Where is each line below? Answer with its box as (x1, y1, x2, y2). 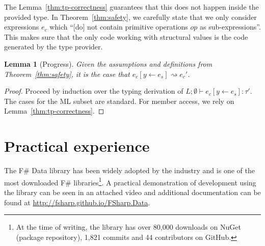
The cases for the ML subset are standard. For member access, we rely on (4, 95, 234, 106)
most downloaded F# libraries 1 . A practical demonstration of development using (4, 175, 256, 187)
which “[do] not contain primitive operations (49, 21, 188, 32)
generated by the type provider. (4, 41, 103, 52)
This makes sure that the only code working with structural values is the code (4, 31, 248, 42)
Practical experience (4, 135, 150, 156)
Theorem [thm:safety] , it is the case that (4, 68, 130, 79)
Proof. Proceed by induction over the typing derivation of (4, 86, 183, 96)
